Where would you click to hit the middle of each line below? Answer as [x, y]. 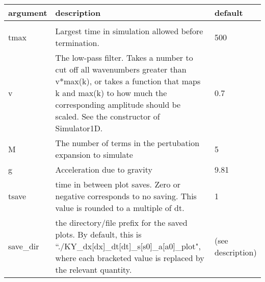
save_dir [24, 246]
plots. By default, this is [98, 234]
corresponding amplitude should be [118, 104]
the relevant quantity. [94, 269]
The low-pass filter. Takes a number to [124, 57]
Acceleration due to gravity [104, 169]
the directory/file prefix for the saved [121, 222]
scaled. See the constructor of [108, 116]
